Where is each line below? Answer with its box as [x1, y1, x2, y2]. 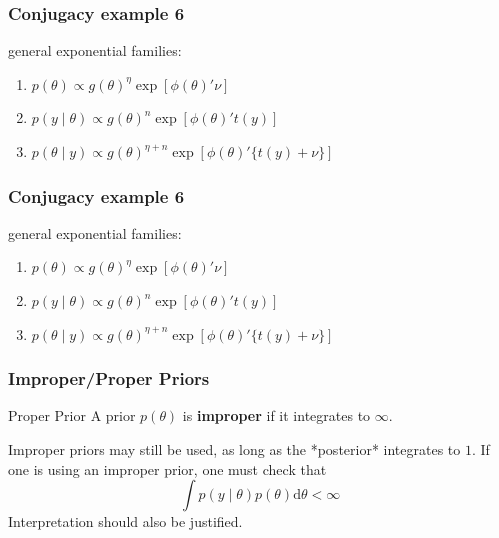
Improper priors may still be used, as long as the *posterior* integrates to [8, 439, 461, 459]
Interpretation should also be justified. [8, 511, 243, 532]
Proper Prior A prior [8, 405, 136, 426]
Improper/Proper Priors [8, 366, 210, 391]
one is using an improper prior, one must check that [8, 458, 327, 479]
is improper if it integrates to [182, 405, 371, 426]
